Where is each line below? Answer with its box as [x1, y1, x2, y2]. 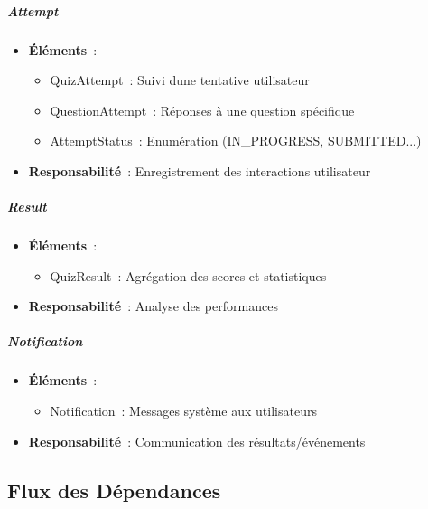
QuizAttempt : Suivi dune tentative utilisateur [50, 71, 310, 90]
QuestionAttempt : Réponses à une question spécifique [50, 100, 355, 119]
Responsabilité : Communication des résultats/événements [28, 431, 366, 450]
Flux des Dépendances [7, 476, 221, 504]
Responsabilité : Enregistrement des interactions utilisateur [28, 161, 371, 180]
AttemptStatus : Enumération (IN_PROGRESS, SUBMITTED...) [50, 131, 422, 150]
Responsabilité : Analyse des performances [28, 297, 278, 316]
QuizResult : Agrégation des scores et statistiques [50, 266, 327, 285]
